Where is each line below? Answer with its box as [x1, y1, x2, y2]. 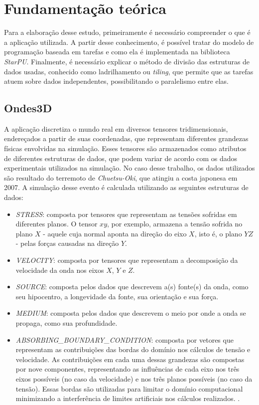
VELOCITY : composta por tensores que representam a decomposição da [15, 255, 238, 265]
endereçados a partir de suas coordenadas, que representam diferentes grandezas [4, 133, 249, 144]
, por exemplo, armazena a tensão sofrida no [107, 218, 243, 229]
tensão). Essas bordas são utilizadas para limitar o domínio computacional [15, 383, 243, 394]
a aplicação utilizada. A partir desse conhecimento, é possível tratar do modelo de [4, 36, 254, 47]
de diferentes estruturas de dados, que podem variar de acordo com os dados [4, 153, 238, 163]
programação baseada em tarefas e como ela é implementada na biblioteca [4, 46, 230, 57]
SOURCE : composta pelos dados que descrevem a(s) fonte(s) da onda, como [15, 281, 249, 292]
